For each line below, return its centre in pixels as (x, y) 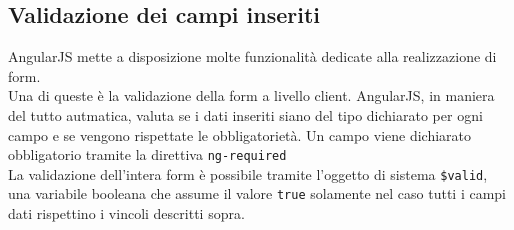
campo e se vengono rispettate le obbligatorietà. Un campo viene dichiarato (240, 134)
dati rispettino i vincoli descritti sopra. (126, 213)
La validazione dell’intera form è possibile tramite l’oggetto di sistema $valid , (248, 173)
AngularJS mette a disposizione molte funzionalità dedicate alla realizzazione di (252, 56)
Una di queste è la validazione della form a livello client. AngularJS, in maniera (251, 95)
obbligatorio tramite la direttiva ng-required (147, 154)
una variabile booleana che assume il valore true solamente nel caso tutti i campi (257, 193)
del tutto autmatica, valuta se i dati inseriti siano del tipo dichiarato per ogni (245, 114)
